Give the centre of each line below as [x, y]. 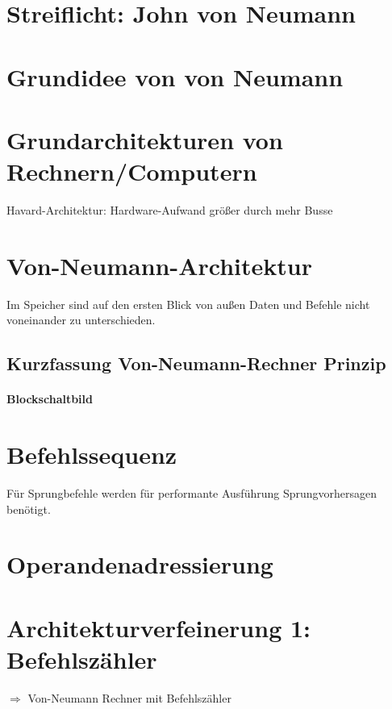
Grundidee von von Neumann [175, 76]
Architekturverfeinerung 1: [158, 627]
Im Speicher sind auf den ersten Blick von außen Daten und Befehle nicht [188, 304]
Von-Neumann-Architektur [159, 265]
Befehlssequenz [92, 455]
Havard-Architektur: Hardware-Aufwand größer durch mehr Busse [170, 210]
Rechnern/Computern [132, 171]
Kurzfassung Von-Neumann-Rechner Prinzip [196, 363]
